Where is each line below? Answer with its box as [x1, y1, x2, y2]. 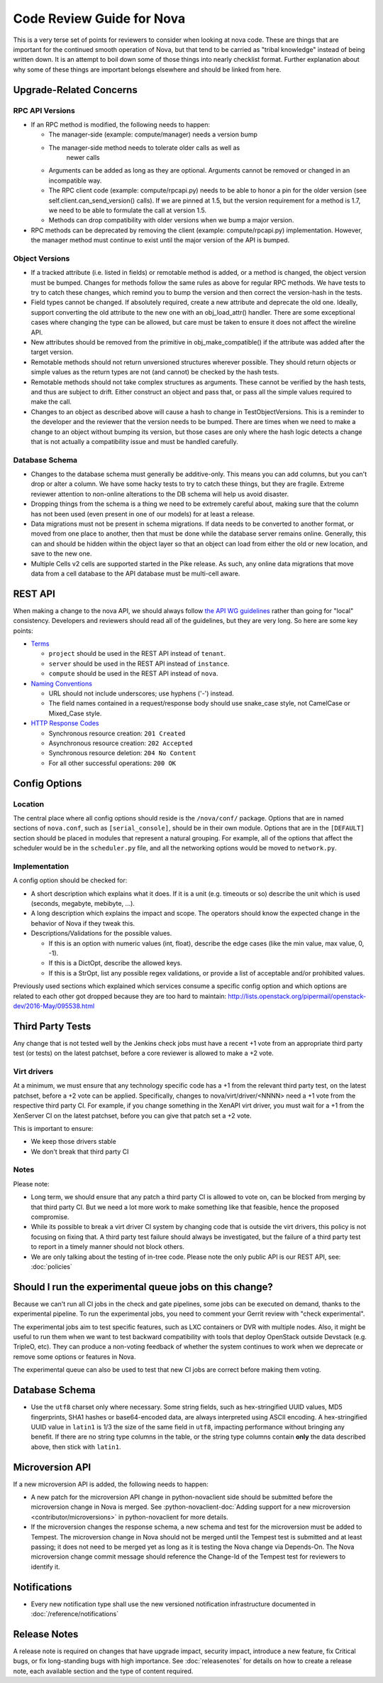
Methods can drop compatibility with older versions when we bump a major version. [48, 216, 294, 224]
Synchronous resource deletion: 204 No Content [48, 749, 196, 757]
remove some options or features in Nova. [13, 1352, 136, 1360]
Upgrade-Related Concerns [13, 84, 138, 96]
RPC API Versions [13, 105, 76, 115]
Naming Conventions [30, 679, 92, 688]
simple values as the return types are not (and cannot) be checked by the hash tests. [30, 368, 279, 377]
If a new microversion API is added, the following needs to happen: [13, 1480, 209, 1488]
